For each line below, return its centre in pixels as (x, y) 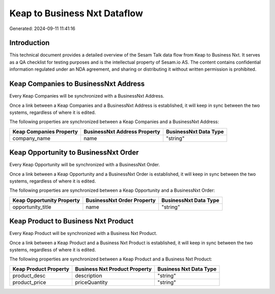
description (88, 276)
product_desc (29, 276)
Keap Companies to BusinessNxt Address (77, 84)
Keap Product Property (41, 269)
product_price (29, 282)
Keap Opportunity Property (46, 200)
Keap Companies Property (45, 131)
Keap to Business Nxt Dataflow (76, 13)
